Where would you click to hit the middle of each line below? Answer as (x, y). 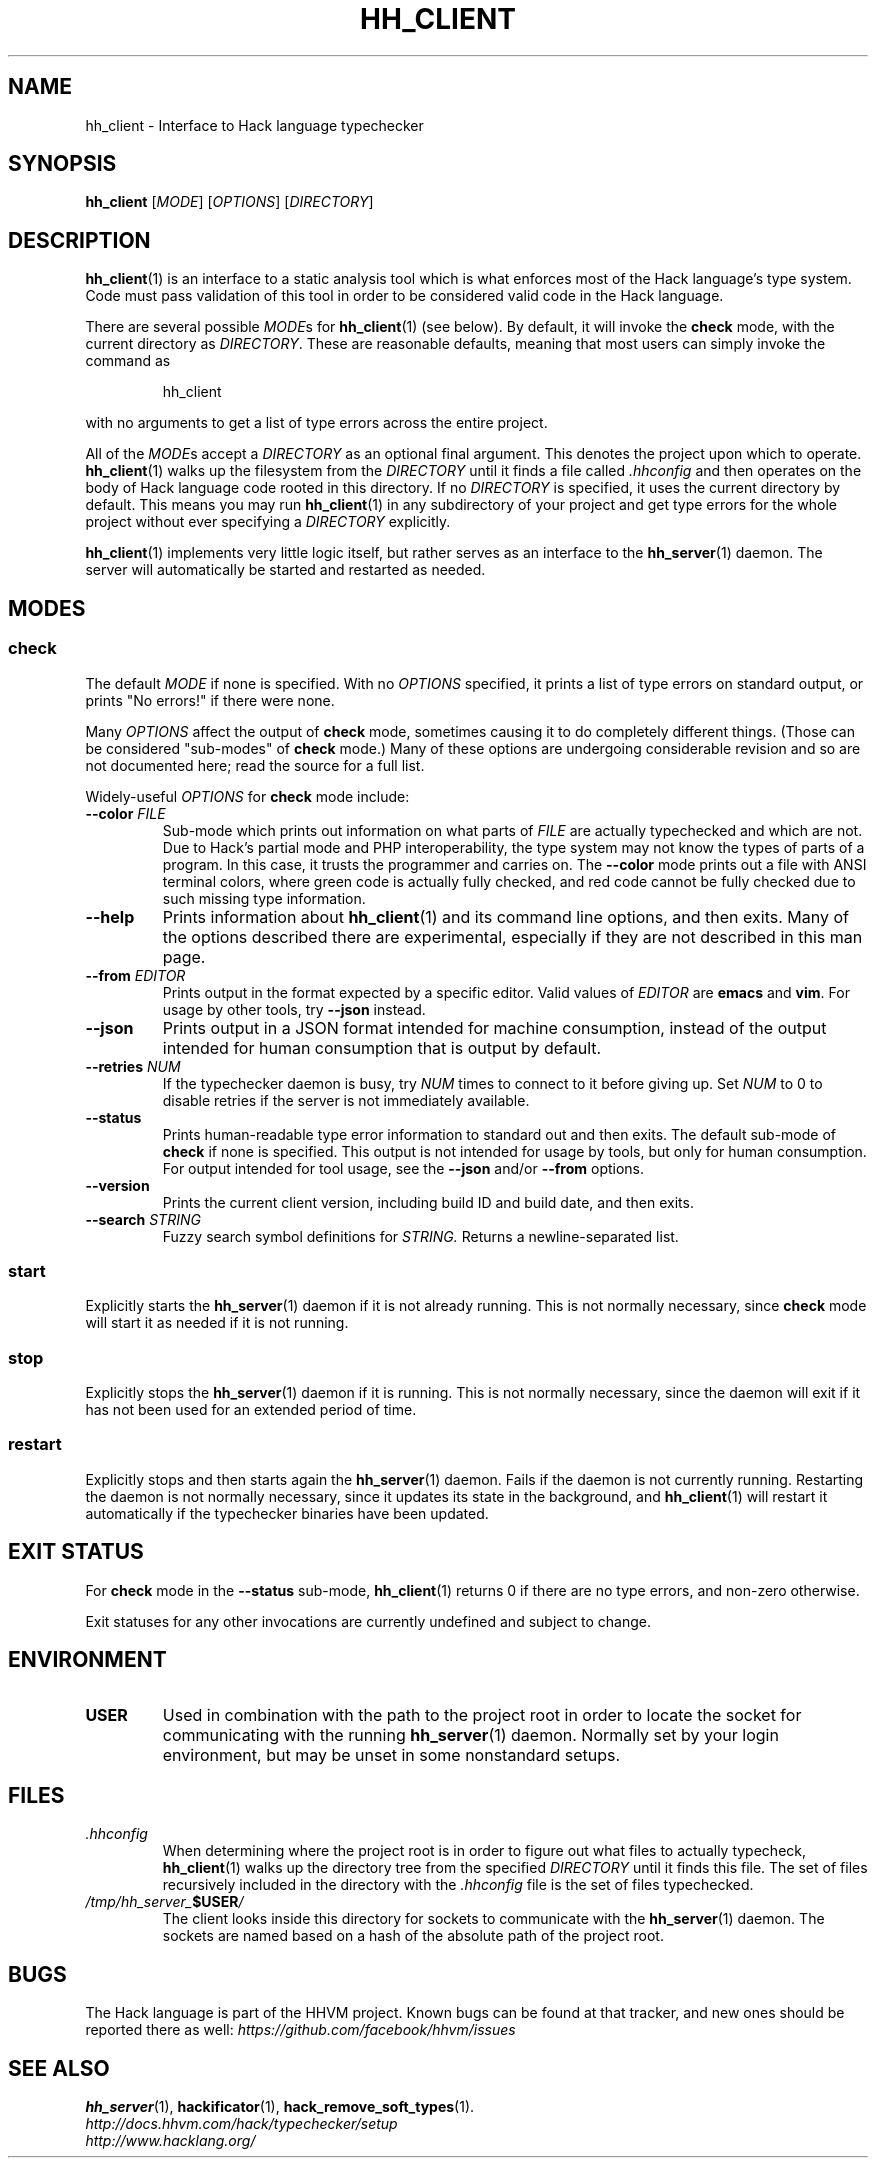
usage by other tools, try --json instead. (294, 1009)
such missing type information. (264, 898)
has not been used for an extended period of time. (251, 1409)
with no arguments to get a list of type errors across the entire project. (316, 423)
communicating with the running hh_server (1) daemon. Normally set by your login (470, 1735)
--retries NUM (133, 1066)
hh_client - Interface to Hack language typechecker (254, 125)
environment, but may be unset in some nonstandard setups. (391, 1755)
